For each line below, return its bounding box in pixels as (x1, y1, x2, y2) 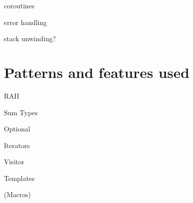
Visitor (4, 156, 24, 167)
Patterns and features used (4, 62, 190, 82)
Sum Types (4, 107, 38, 117)
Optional (4, 124, 30, 134)
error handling (4, 17, 47, 27)
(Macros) (4, 189, 31, 200)
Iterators (4, 140, 30, 150)
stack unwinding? (4, 33, 56, 44)
